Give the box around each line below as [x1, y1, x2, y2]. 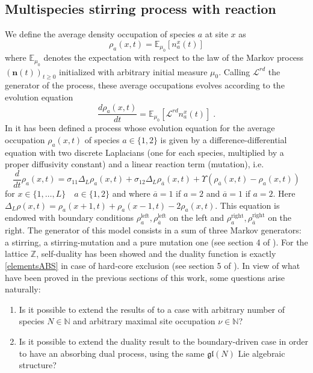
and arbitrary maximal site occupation [73, 315, 215, 327]
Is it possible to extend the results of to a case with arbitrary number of [19, 303, 285, 315]
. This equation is [215, 199, 280, 211]
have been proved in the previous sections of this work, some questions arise [5, 271, 285, 283]
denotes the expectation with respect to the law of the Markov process [43, 51, 304, 64]
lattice [5, 247, 28, 260]
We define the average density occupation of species [5, 28, 196, 40]
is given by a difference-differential [160, 134, 287, 146]
